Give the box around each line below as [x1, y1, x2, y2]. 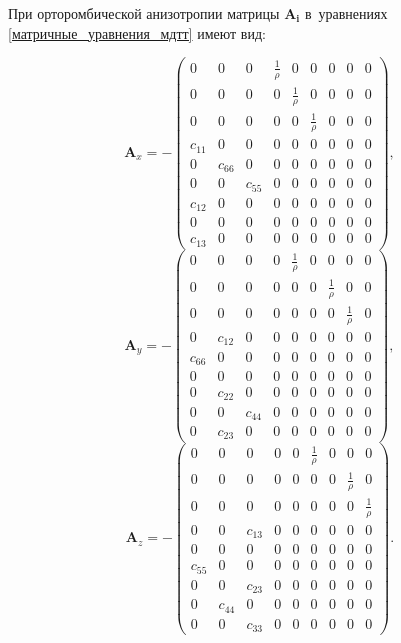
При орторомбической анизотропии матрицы [8, 3, 280, 23]
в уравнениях [304, 3, 388, 23]
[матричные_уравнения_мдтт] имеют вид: [8, 22, 266, 43]
